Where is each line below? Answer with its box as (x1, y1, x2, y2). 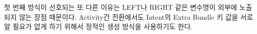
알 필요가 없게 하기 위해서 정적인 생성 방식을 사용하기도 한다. (4, 21, 193, 32)
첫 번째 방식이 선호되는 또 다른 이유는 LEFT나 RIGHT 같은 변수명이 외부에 (4, 2, 237, 12)
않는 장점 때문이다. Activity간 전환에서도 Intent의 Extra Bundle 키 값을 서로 (19, 11, 254, 22)
